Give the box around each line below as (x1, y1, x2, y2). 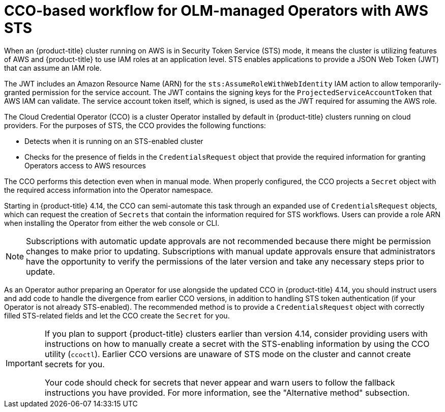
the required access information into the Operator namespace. (4, 185, 213, 194)
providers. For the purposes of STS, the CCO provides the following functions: (4, 121, 266, 130)
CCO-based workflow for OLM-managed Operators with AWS (4, 2, 428, 19)
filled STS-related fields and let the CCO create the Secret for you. (4, 311, 230, 320)
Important (6, 358, 43, 368)
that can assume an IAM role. (4, 63, 102, 72)
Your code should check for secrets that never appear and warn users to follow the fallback (44, 377, 395, 388)
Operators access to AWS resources (24, 161, 146, 170)
